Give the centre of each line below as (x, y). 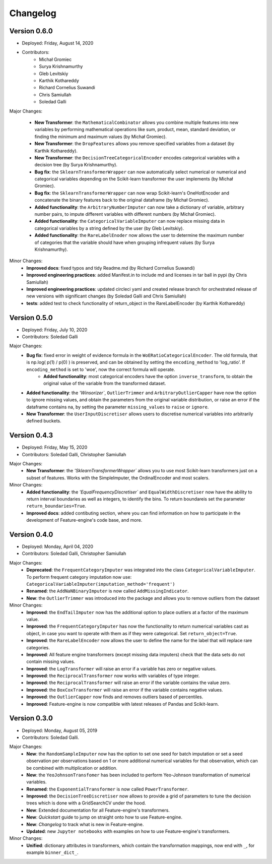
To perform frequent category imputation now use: (79, 577)
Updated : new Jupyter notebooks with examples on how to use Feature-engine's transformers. (128, 831)
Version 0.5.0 (31, 318)
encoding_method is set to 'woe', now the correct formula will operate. (101, 369)
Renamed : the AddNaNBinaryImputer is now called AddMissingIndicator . (108, 591)
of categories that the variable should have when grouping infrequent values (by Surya (125, 242)
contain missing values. (51, 662)
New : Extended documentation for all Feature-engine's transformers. (98, 810)
